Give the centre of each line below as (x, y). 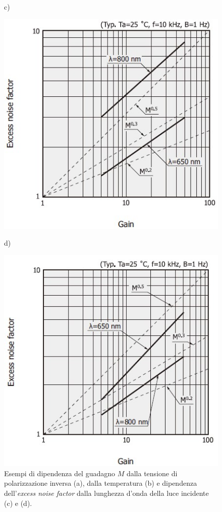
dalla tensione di (152, 473)
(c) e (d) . (18, 503)
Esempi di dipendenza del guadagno (60, 473)
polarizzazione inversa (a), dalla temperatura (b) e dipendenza (101, 483)
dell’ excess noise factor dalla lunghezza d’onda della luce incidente (106, 493)
